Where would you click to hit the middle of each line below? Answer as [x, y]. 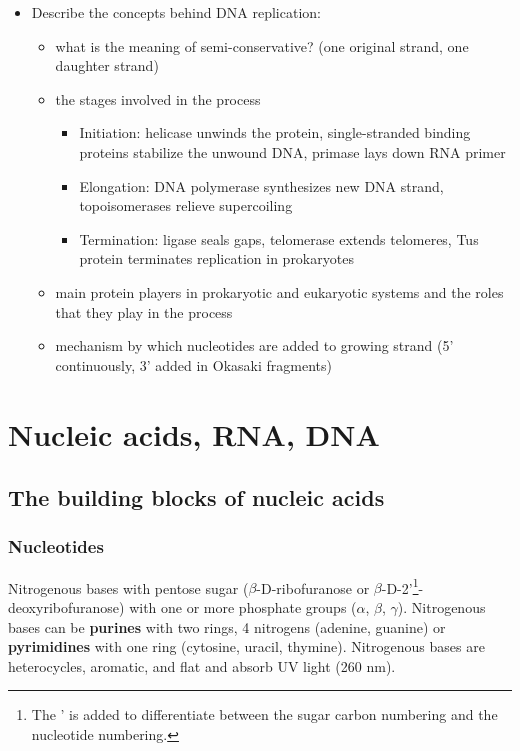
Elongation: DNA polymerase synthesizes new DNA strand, [261, 185]
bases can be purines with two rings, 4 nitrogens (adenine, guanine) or [227, 626]
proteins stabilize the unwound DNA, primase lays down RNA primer [292, 151]
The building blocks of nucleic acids [196, 497]
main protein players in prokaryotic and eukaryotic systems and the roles [279, 291]
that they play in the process [144, 311]
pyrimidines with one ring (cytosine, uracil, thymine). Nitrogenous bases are [246, 646]
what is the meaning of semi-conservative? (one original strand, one [262, 45]
